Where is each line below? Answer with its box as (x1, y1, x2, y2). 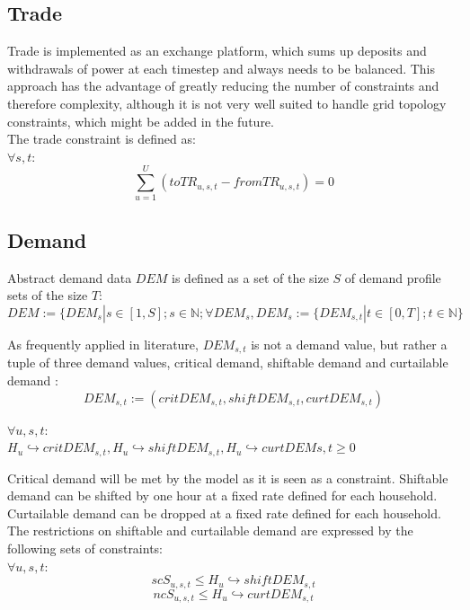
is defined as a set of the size (172, 268, 329, 287)
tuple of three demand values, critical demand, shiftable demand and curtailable (7, 353, 448, 372)
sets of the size (7, 286, 88, 305)
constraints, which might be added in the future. (7, 111, 274, 130)
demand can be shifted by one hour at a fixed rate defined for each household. (7, 486, 438, 505)
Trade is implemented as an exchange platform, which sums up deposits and (7, 41, 427, 60)
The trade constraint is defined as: (7, 129, 196, 148)
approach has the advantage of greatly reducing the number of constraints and (7, 76, 439, 95)
